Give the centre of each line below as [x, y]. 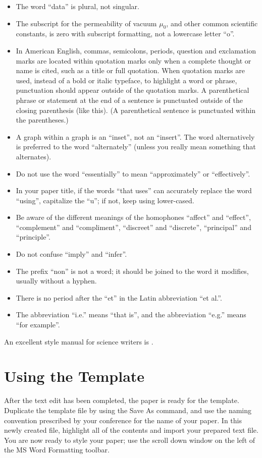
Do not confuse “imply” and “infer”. [71, 254]
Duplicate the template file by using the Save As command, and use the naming [128, 410]
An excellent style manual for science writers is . [79, 341]
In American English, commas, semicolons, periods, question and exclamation [136, 50]
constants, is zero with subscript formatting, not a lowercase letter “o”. [125, 34]
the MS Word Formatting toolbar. [57, 450]
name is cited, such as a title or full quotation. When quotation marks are [130, 70]
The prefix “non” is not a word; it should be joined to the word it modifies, [132, 271]
